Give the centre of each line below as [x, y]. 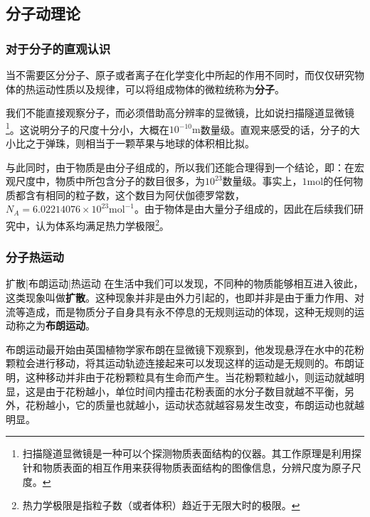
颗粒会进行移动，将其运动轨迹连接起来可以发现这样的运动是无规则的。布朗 [180, 363]
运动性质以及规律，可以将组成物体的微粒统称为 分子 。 [160, 89]
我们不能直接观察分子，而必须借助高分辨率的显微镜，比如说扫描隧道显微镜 [180, 113]
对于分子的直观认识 [58, 48]
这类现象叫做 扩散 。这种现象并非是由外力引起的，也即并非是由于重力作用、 [180, 298]
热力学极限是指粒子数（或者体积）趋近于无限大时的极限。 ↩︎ [161, 505]
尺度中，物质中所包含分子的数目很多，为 [110, 181]
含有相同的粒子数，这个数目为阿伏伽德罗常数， [135, 194]
